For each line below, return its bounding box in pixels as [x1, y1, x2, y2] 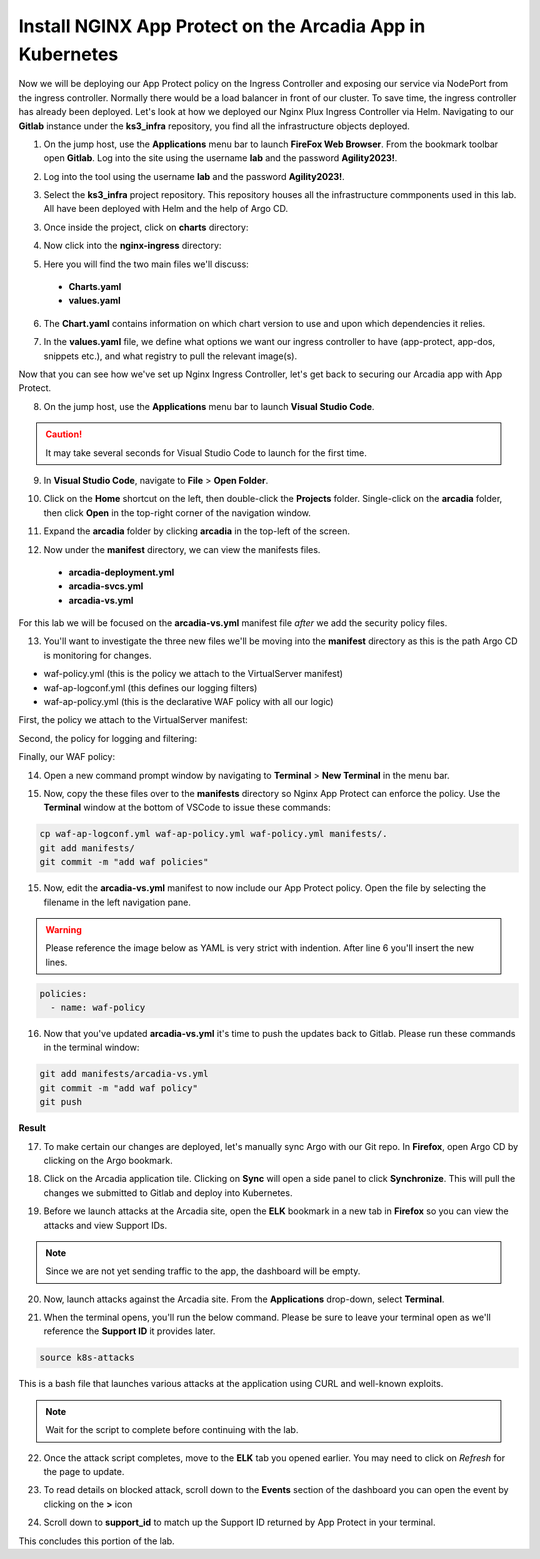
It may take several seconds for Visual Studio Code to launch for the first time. [45, 446, 367, 459]
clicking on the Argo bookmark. [43, 1154, 174, 1166]
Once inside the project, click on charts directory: [43, 221, 249, 233]
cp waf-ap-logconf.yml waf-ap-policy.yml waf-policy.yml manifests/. [39, 828, 388, 840]
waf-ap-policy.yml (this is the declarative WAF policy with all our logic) [43, 696, 334, 708]
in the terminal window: [43, 1041, 140, 1054]
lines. [45, 956, 68, 968]
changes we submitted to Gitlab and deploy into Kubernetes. [43, 1186, 293, 1199]
